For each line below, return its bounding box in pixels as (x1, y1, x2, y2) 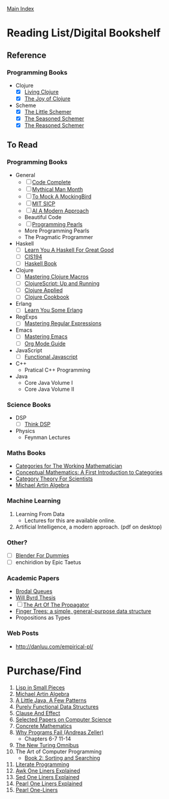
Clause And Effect (15, 709, 61, 717)
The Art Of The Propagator (23, 602, 89, 609)
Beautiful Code (24, 213, 62, 220)
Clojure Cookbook (24, 293, 70, 300)
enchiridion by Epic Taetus (15, 558, 82, 565)
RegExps (15, 313, 38, 321)
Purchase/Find (7, 664, 82, 677)
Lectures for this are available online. (24, 517, 116, 524)
